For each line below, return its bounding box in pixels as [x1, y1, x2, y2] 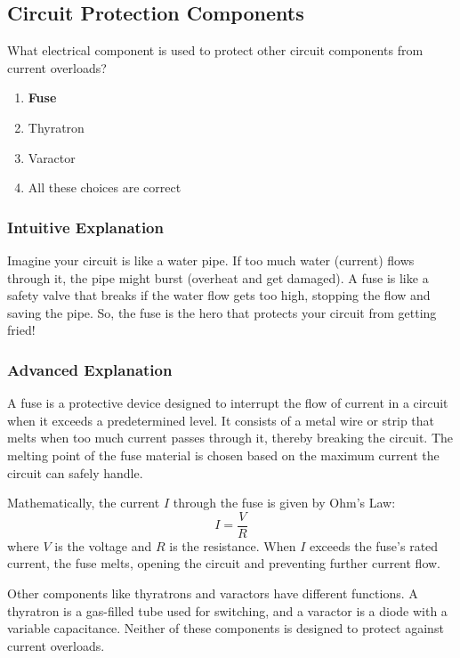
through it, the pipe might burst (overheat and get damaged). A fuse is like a [7, 268, 429, 287]
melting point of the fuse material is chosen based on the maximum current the [7, 445, 440, 464]
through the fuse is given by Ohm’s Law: [173, 493, 396, 512]
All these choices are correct [28, 178, 182, 197]
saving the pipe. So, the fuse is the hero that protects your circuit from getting [7, 303, 437, 321]
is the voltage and [54, 536, 152, 555]
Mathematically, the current [7, 493, 160, 512]
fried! [7, 321, 36, 339]
